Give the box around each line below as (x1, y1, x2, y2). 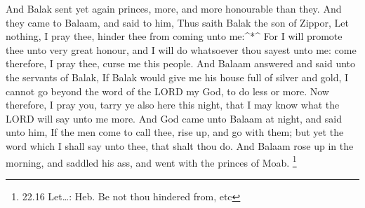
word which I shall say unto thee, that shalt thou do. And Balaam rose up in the (6, 138, 354, 153)
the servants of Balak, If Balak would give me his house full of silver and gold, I (6, 69, 349, 84)
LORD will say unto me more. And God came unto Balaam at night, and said (6, 111, 342, 125)
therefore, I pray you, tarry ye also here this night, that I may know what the (6, 97, 340, 112)
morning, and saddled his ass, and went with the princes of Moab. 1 (6, 153, 297, 169)
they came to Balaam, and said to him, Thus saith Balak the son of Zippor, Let (6, 15, 349, 29)
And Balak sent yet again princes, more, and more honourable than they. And (6, 1, 342, 15)
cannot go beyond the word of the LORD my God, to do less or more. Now (6, 83, 329, 98)
